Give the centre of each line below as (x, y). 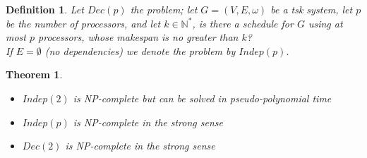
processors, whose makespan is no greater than (138, 37)
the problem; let (164, 9)
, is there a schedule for (243, 23)
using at (325, 23)
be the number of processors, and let (83, 23)
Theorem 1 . (34, 74)
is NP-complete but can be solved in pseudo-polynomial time (202, 98)
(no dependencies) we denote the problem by (140, 50)
